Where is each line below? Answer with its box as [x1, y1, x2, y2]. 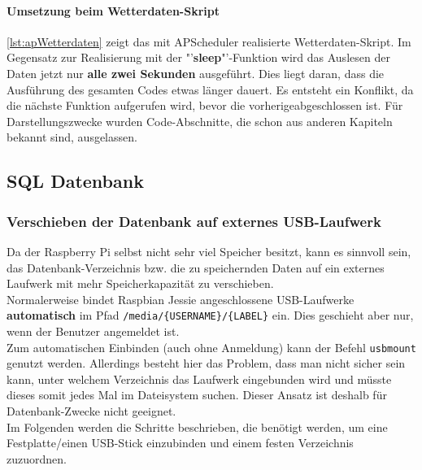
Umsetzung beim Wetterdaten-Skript [7, 2, 220, 19]
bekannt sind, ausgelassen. [7, 128, 137, 146]
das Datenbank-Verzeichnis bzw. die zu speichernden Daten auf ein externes [7, 259, 385, 276]
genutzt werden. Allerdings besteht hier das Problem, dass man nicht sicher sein [7, 355, 406, 372]
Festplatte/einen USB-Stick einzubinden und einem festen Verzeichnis [7, 434, 354, 451]
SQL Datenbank [7, 168, 144, 194]
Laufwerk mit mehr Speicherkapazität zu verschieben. [7, 275, 274, 292]
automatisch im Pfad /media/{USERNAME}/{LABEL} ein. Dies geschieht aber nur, [7, 307, 414, 324]
